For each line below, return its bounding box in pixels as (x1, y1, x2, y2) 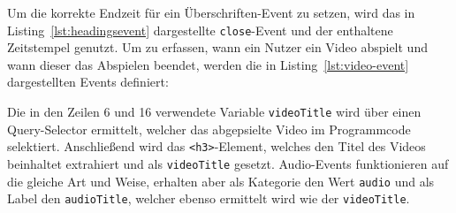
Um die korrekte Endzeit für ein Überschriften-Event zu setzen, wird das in (7, 4, 415, 21)
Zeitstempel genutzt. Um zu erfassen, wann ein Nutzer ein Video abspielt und (7, 38, 428, 57)
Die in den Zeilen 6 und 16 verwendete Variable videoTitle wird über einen (7, 103, 422, 121)
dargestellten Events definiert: (7, 72, 169, 91)
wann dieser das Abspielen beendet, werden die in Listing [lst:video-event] (7, 55, 409, 73)
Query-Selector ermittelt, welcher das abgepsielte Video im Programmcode (7, 119, 411, 138)
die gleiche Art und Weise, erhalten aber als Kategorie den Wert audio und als (7, 171, 435, 190)
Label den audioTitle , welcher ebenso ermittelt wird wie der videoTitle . (7, 189, 410, 208)
